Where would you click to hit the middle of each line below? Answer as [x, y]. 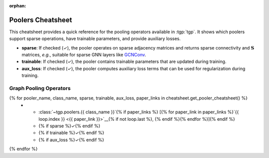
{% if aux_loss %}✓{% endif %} [71, 140]
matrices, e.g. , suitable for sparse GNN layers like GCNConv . [84, 55]
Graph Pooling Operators [40, 88]
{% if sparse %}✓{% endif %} [69, 126]
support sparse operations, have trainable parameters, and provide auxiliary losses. [95, 39]
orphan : [18, 6]
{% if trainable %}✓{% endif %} [71, 133]
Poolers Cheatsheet [41, 20]
